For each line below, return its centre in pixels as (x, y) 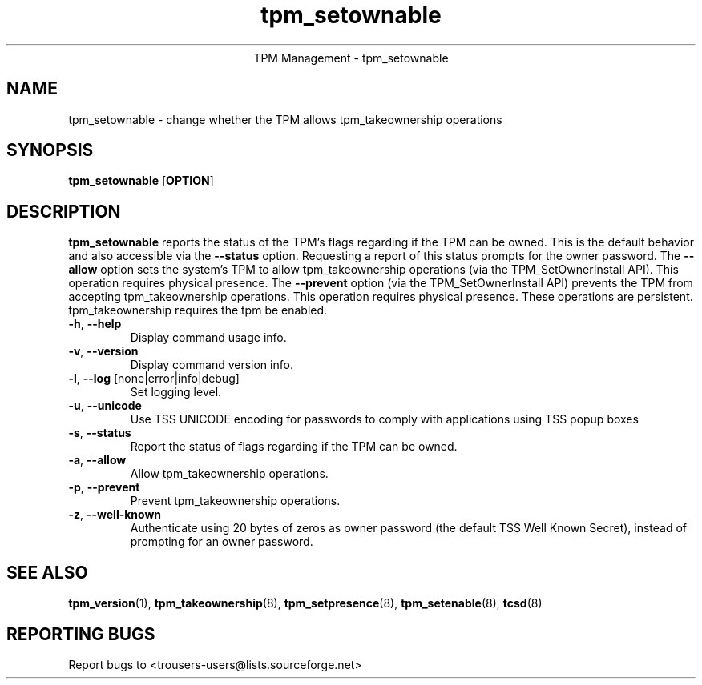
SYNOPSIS (50, 150)
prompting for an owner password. (222, 542)
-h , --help (95, 324)
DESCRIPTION (64, 211)
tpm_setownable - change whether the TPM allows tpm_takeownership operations (285, 119)
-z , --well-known (115, 515)
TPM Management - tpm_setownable (351, 58)
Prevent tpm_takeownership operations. (235, 501)
